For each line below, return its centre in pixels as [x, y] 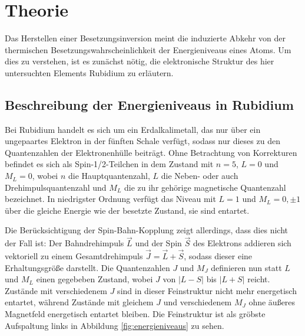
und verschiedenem [198, 302]
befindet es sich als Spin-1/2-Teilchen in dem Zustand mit [109, 164]
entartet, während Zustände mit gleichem [79, 302]
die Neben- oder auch [200, 176]
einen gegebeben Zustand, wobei [95, 279]
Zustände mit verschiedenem [56, 290]
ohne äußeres [272, 302]
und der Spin [158, 243]
